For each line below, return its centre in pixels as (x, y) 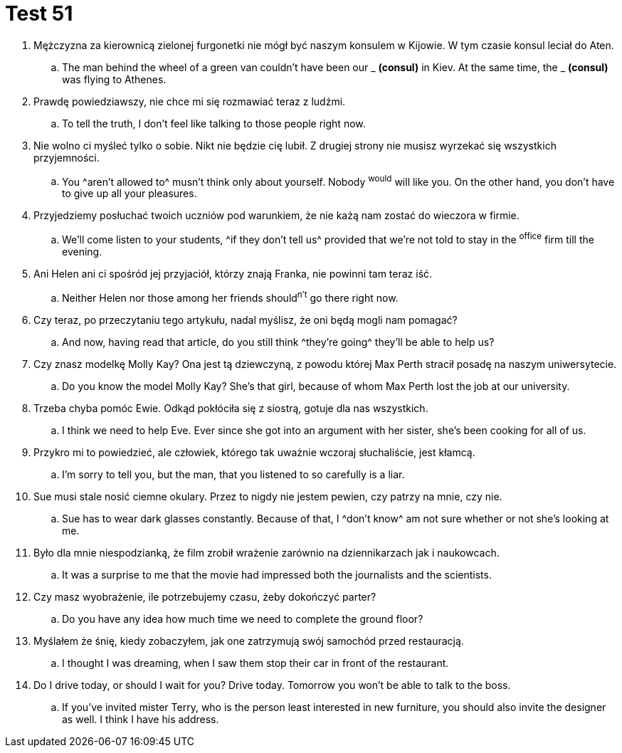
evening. (82, 252)
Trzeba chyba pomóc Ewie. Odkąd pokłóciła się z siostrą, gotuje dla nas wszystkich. (231, 408)
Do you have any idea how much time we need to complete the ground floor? (243, 618)
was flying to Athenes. (114, 79)
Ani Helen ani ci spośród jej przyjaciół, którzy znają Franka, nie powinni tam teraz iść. (233, 274)
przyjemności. (67, 157)
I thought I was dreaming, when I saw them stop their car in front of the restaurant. (255, 663)
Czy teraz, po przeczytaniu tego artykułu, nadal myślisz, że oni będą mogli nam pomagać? (246, 320)
